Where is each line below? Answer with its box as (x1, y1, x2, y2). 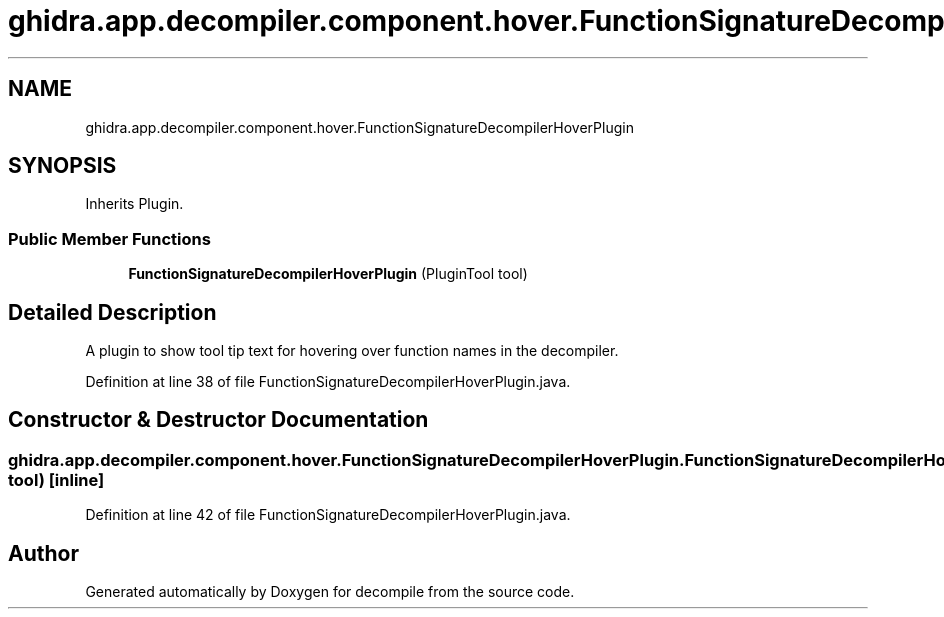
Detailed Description (8, 299, 217, 325)
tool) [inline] (8, 469, 105, 490)
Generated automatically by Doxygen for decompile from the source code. (85, 583, 575, 601)
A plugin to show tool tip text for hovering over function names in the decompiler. (85, 342, 619, 360)
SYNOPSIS (8, 153, 117, 179)
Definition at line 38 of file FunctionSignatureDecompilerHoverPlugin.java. (85, 373, 571, 391)
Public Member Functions (8, 228, 211, 249)
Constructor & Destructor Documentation (8, 407, 429, 433)
